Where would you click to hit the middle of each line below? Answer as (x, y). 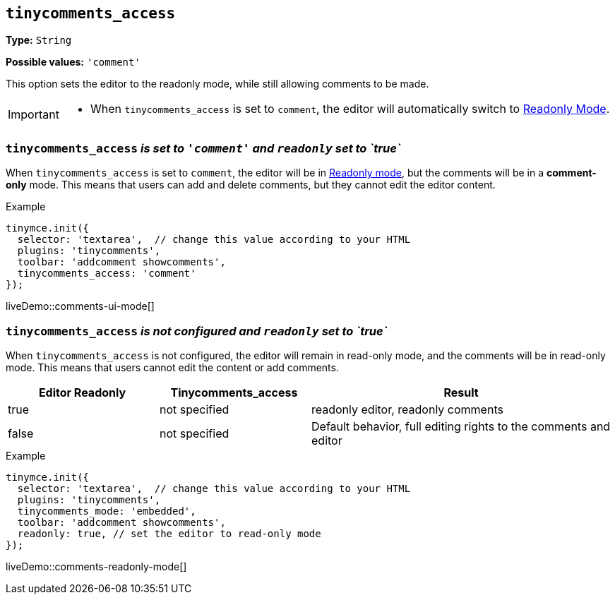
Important (34, 115)
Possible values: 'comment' (73, 62)
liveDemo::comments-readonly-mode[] (96, 566)
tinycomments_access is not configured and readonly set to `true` (197, 331)
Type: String (39, 40)
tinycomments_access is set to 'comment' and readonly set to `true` (203, 148)
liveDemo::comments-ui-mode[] (80, 306)
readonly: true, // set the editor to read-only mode (169, 533)
